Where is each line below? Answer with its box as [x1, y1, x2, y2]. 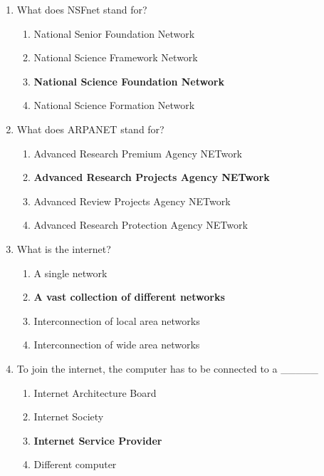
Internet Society [33, 409, 104, 424]
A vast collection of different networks [33, 289, 225, 304]
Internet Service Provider [33, 433, 162, 447]
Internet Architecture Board [33, 385, 157, 400]
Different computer [33, 457, 117, 472]
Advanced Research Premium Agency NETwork [33, 145, 243, 160]
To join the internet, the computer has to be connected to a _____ [16, 361, 318, 376]
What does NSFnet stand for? [16, 2, 147, 16]
